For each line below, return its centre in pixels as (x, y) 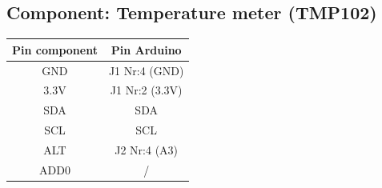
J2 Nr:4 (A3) (147, 149)
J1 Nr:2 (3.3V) (146, 90)
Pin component (55, 49)
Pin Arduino (146, 49)
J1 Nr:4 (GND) (146, 70)
